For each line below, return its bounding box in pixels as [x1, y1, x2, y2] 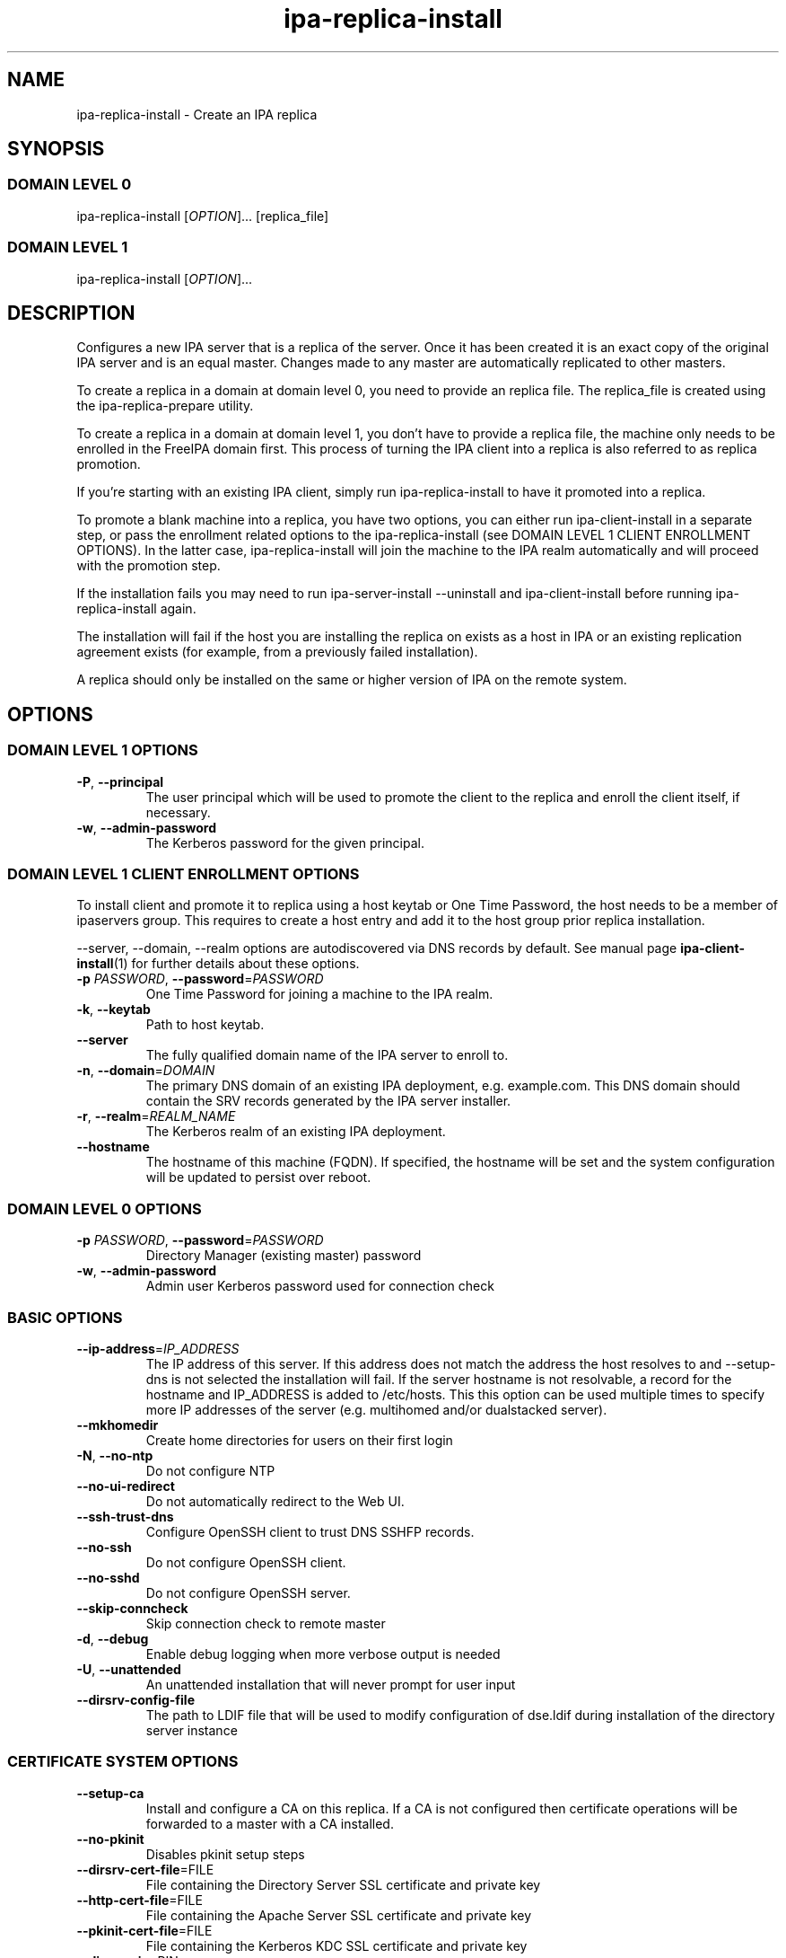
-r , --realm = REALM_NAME [76, 1108, 236, 1125]
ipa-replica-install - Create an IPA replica [76, 106, 318, 122]
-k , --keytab [76, 1001, 151, 1018]
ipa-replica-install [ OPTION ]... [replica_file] [76, 207, 329, 224]
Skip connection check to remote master [145, 1615, 386, 1631]
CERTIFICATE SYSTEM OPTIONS [7, 1752, 239, 1771]
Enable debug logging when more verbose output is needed [145, 1645, 501, 1662]
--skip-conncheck [76, 1600, 188, 1616]
